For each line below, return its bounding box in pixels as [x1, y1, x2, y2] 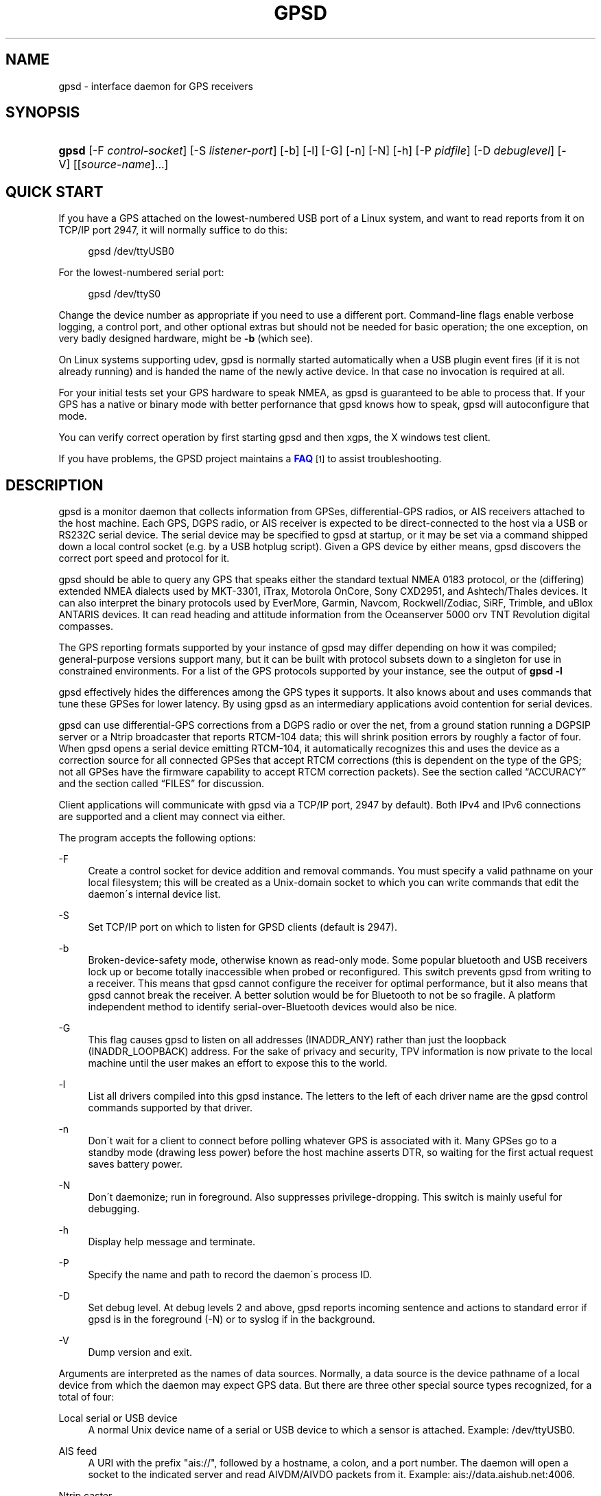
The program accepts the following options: [58, 832, 256, 844]
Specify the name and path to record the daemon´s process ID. [88, 1269, 373, 1281]
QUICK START [5, 183, 104, 201]
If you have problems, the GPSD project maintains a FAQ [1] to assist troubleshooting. [58, 453, 442, 465]
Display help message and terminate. [88, 1236, 255, 1248]
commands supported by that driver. [88, 1102, 253, 1114]
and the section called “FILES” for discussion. [58, 778, 265, 790]
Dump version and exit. [88, 1346, 193, 1359]
